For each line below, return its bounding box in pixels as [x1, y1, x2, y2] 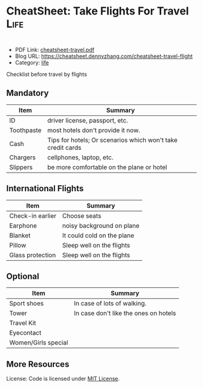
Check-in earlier [9, 211, 57, 220]
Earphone [9, 221, 37, 230]
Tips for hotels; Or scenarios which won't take [47, 136, 178, 144]
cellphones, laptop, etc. [47, 153, 114, 161]
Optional [6, 271, 39, 281]
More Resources [6, 359, 69, 369]
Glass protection [9, 250, 56, 259]
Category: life [14, 59, 50, 66]
